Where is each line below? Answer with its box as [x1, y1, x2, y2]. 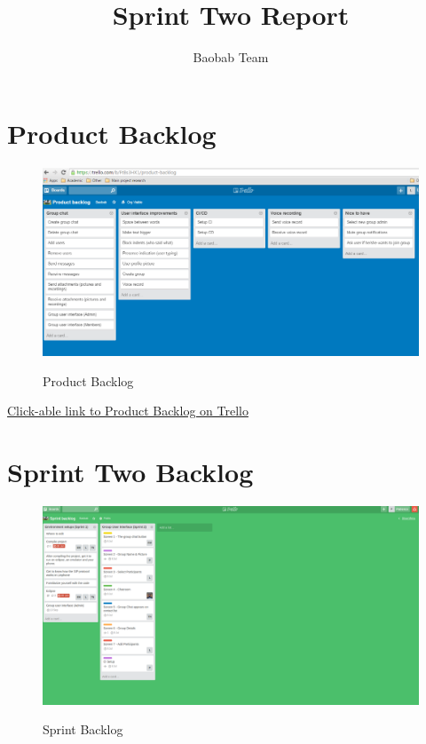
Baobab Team [193, 48, 269, 67]
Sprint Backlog [43, 720, 123, 739]
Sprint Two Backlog [7, 454, 254, 490]
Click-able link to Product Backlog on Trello [7, 401, 248, 420]
